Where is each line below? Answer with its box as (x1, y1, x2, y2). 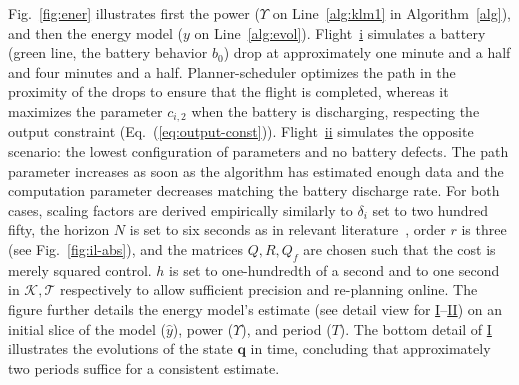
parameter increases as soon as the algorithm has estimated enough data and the (8, 160, 504, 181)
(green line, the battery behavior (8, 42, 208, 63)
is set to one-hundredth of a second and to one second (169, 259, 500, 280)
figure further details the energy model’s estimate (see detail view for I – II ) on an (8, 298, 502, 319)
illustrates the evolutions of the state (8, 338, 233, 359)
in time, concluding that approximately (250, 338, 491, 359)
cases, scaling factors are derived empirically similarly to (8, 199, 353, 220)
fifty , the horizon (8, 219, 110, 240)
